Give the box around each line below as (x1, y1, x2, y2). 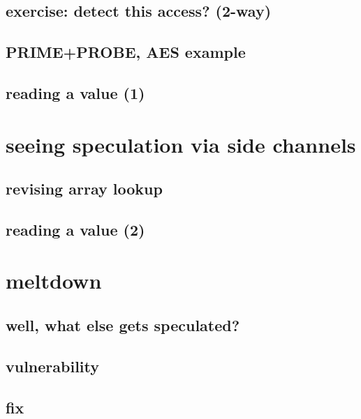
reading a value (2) (6, 218, 145, 240)
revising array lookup (6, 178, 163, 199)
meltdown (6, 266, 102, 295)
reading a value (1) (6, 82, 145, 103)
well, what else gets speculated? (6, 314, 240, 336)
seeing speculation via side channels (6, 130, 356, 158)
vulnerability (6, 355, 100, 376)
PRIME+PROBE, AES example (6, 41, 246, 63)
